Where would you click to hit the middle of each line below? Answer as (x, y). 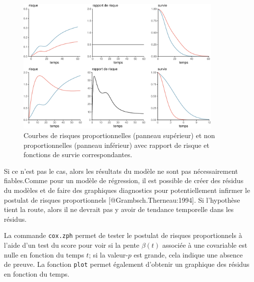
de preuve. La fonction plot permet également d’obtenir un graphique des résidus (127, 264)
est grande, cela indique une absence (188, 254)
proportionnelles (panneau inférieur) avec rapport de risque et (116, 145)
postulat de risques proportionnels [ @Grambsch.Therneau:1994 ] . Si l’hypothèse (122, 200)
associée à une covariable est (205, 245)
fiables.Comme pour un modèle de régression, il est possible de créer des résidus (124, 180)
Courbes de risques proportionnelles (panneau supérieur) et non (119, 135)
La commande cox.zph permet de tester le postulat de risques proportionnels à (123, 235)
